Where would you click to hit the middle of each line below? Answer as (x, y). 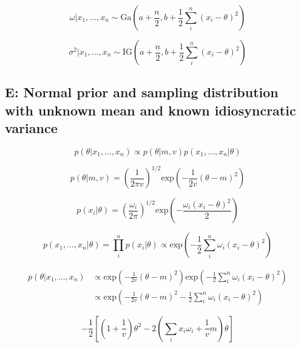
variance (31, 128)
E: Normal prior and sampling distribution (142, 92)
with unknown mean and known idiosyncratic (150, 110)
